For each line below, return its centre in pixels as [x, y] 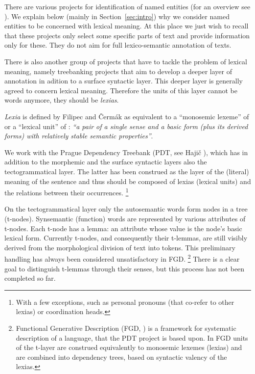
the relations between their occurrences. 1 [67, 192]
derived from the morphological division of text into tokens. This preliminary [120, 247]
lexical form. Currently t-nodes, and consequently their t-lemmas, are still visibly [126, 238]
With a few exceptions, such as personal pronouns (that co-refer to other [125, 302]
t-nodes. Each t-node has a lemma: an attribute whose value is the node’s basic [123, 228]
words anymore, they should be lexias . [62, 100]
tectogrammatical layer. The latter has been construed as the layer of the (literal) [127, 171]
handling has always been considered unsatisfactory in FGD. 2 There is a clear [122, 258]
